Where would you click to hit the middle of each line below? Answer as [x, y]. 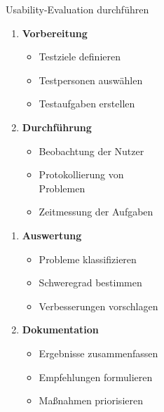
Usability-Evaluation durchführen [77, 9]
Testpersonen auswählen [91, 80]
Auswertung [52, 235]
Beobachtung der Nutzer [91, 151]
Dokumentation [60, 330]
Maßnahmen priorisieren [91, 400]
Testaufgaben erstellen [87, 104]
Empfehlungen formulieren [96, 377]
